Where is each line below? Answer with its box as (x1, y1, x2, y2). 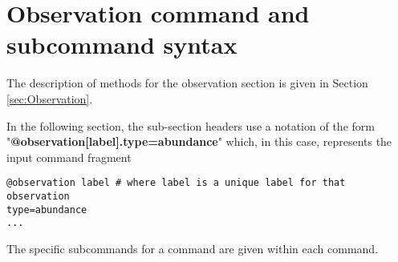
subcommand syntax (6, 28, 238, 61)
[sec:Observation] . (6, 90, 93, 107)
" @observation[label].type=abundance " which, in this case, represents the (6, 133, 392, 150)
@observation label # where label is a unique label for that (6, 177, 346, 189)
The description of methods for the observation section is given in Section (6, 75, 368, 91)
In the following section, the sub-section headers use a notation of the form (6, 117, 375, 134)
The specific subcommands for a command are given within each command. (6, 240, 379, 256)
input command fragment (6, 148, 132, 165)
